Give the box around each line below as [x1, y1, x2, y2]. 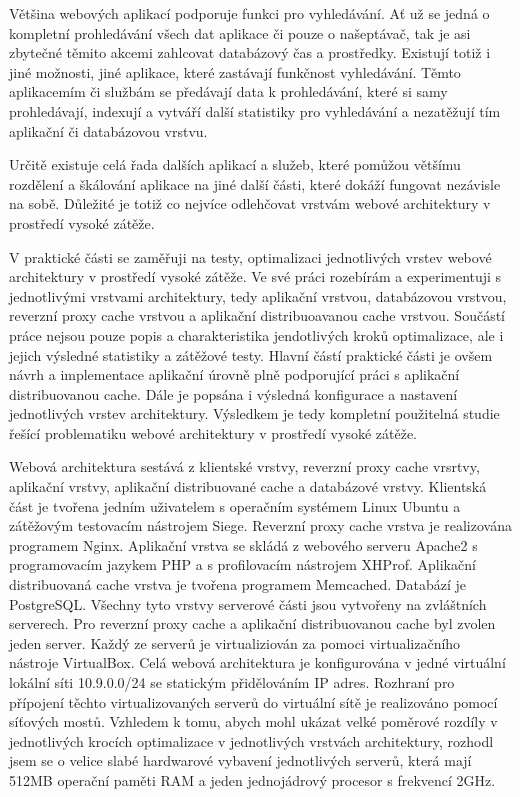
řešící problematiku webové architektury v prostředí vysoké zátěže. [9, 422, 418, 443]
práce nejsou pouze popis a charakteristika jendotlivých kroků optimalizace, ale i [9, 324, 504, 345]
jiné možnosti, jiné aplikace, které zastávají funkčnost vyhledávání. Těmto [9, 61, 461, 82]
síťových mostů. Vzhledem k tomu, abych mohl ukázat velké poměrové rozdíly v [9, 711, 498, 732]
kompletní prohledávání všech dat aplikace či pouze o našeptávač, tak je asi [9, 22, 471, 43]
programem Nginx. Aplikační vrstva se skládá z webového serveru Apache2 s [9, 534, 478, 555]
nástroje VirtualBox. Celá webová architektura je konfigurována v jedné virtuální [9, 652, 506, 673]
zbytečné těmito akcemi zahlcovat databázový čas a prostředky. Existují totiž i [9, 42, 491, 63]
